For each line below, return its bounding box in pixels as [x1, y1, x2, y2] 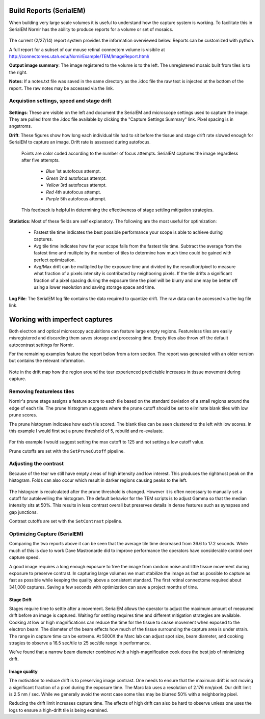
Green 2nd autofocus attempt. [46, 175, 107, 181]
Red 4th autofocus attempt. [46, 189, 102, 195]
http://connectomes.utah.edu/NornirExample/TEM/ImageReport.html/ [9, 54, 150, 59]
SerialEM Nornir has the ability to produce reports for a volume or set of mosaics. [9, 26, 174, 32]
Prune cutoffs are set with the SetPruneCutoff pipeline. [9, 448, 125, 454]
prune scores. [9, 412, 37, 418]
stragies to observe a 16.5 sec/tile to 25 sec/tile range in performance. [9, 640, 151, 646]
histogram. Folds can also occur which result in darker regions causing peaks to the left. [9, 477, 187, 483]
